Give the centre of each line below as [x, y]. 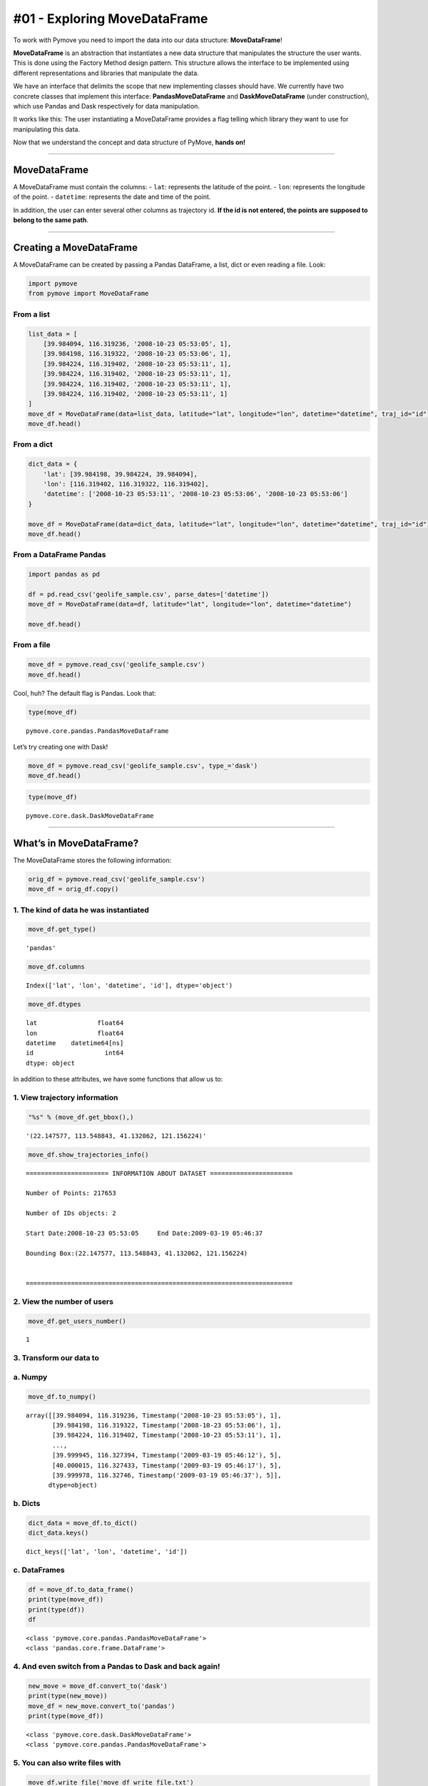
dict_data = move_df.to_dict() [83, 1523]
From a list [31, 314]
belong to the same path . [51, 220]
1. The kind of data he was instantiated [81, 909]
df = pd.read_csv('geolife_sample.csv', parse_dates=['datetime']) [149, 594]
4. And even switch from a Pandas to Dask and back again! [117, 1667]
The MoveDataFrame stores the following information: [92, 860]
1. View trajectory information [66, 1097]
